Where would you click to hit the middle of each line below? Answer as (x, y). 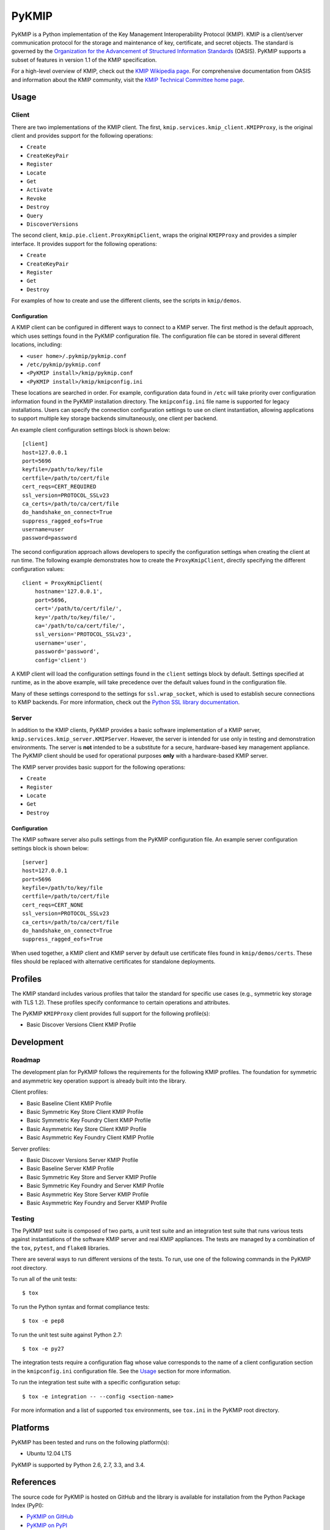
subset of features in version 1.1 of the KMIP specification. (84, 60)
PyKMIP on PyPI (47, 1525)
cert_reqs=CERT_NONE (53, 905)
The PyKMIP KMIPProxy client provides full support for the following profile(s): (111, 1013)
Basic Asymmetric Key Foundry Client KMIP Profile (90, 1138)
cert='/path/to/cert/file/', (78, 609)
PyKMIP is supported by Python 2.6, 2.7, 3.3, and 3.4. (78, 1465)
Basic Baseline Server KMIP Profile (70, 1168)
